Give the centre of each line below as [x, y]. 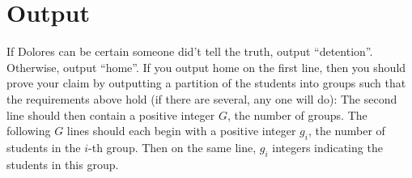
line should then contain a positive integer [111, 114]
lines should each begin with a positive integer [181, 131]
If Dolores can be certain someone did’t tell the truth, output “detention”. [190, 51]
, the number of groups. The [297, 114]
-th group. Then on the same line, [172, 147]
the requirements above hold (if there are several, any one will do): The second [202, 98]
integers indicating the [327, 147]
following [29, 131]
